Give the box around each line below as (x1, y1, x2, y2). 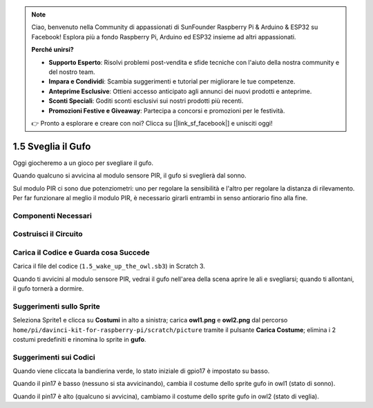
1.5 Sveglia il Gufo (12, 140, 91, 152)
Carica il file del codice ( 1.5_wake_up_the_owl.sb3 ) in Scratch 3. (12, 262, 205, 271)
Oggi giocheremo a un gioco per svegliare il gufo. (12, 159, 154, 167)
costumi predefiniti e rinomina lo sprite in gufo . (12, 335, 146, 343)
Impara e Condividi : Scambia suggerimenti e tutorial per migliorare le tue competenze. (48, 77, 296, 86)
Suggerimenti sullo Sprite (12, 301, 100, 311)
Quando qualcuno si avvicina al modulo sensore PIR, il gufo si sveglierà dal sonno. (12, 171, 247, 179)
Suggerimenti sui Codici (12, 352, 96, 362)
